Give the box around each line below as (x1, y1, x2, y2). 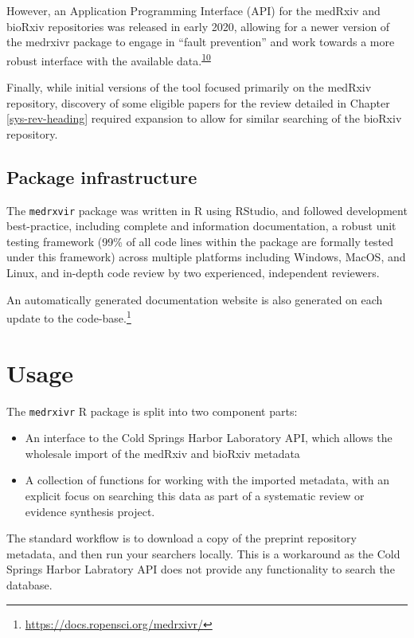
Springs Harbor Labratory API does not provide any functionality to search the (6, 561, 395, 577)
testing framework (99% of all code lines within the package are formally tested (6, 233, 394, 249)
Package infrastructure (6, 164, 197, 189)
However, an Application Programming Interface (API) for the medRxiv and (6, 2, 381, 18)
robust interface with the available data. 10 (6, 49, 211, 68)
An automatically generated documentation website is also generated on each (6, 291, 383, 307)
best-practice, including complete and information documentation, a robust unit (6, 217, 396, 234)
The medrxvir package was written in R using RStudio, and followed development (6, 202, 408, 218)
